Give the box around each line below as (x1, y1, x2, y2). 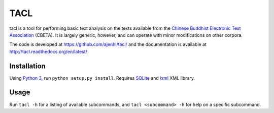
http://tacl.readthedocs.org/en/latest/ (9, 48, 87, 54)
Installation (9, 62, 46, 70)
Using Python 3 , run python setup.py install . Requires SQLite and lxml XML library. (9, 75, 195, 81)
